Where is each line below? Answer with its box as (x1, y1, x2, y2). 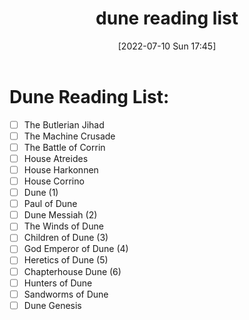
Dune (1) (23, 187, 59, 199)
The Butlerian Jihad (23, 118, 105, 131)
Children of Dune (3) (23, 232, 109, 244)
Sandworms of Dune (23, 288, 109, 300)
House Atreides (23, 152, 89, 164)
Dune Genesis (23, 299, 82, 311)
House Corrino (23, 175, 85, 187)
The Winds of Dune (23, 220, 104, 232)
